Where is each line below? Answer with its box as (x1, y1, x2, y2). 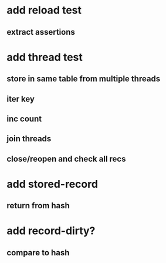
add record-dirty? (6, 224, 96, 238)
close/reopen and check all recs (6, 154, 126, 164)
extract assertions (6, 27, 76, 37)
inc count (6, 114, 42, 124)
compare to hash (6, 248, 70, 258)
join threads (6, 134, 52, 144)
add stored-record (6, 177, 99, 191)
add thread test (6, 51, 83, 64)
